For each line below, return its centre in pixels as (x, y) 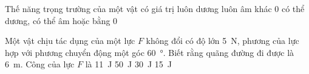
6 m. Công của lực (40, 64)
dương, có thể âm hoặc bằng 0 (61, 20)
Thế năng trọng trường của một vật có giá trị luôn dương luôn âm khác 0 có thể (155, 8)
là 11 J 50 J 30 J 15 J (129, 64)
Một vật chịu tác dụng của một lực (70, 41)
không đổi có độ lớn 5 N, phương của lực (222, 41)
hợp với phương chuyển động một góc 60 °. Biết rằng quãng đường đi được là (150, 52)
